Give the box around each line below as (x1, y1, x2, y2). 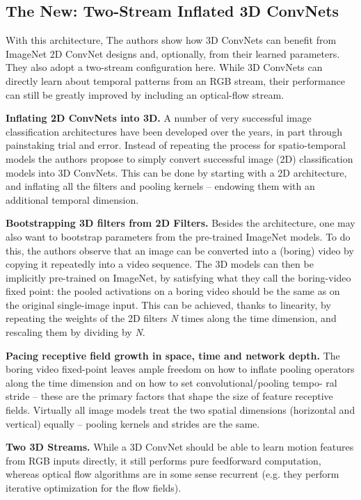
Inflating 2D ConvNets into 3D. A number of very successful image (6, 111, 312, 125)
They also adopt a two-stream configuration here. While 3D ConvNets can (6, 60, 323, 74)
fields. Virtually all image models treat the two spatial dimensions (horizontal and (6, 403, 355, 417)
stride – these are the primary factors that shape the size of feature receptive (6, 389, 333, 403)
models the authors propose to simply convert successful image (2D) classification (6, 151, 353, 166)
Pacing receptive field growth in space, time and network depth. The (6, 348, 340, 362)
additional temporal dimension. (6, 192, 139, 207)
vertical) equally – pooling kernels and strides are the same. (6, 416, 260, 430)
